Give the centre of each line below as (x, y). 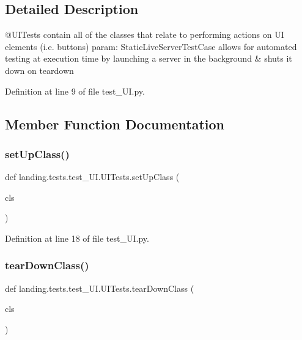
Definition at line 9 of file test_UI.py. (75, 91)
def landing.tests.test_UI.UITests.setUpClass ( (92, 177)
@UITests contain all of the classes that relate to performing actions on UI (145, 34)
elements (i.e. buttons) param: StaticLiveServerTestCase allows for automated (151, 46)
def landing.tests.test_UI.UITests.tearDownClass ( (100, 288)
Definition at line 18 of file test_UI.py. (77, 238)
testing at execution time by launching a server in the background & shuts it (149, 58)
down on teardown (39, 70)
